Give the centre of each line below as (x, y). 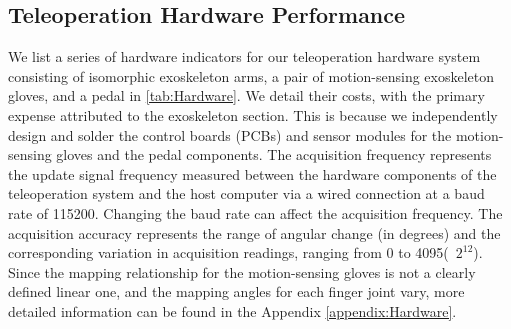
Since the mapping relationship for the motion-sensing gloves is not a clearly (242, 271)
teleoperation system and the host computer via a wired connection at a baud (246, 193)
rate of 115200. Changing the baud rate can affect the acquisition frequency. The (255, 212)
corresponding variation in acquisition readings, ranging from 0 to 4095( (228, 252)
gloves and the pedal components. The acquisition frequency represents (274, 154)
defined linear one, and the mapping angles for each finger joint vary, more (236, 291)
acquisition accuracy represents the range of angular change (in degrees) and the (254, 232)
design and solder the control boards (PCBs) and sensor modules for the (230, 134)
